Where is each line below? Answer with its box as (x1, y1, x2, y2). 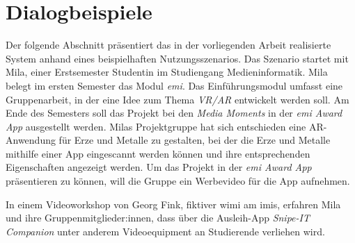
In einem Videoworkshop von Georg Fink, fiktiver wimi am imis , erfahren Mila (6, 196, 341, 211)
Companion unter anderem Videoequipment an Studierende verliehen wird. (6, 224, 325, 238)
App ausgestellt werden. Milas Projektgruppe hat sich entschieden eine (6, 119, 306, 133)
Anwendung (6, 133, 56, 147)
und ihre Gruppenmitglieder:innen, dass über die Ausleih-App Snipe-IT (6, 210, 310, 225)
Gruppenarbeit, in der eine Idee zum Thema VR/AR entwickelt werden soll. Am (6, 92, 349, 106)
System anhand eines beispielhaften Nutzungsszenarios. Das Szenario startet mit (6, 51, 349, 65)
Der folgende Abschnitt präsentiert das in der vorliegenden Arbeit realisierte (6, 37, 331, 52)
